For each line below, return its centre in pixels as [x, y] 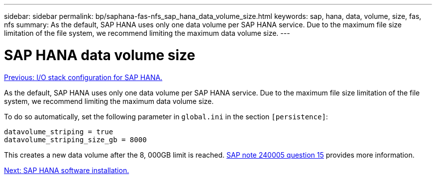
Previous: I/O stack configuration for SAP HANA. [83, 77]
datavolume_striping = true [59, 132]
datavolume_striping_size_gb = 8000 [75, 139]
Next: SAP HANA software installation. [67, 170]
